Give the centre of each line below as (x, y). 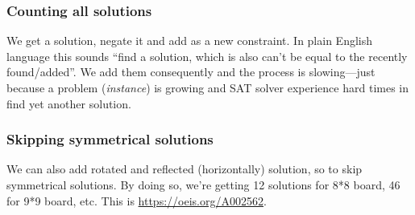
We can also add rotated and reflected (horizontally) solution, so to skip (185, 169)
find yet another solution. (69, 103)
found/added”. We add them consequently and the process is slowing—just (191, 72)
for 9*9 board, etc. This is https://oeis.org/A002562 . (137, 200)
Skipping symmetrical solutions (110, 139)
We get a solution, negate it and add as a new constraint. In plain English (190, 41)
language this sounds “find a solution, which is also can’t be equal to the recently (207, 56)
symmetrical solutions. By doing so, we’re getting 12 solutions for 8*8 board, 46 (203, 185)
